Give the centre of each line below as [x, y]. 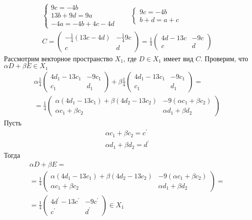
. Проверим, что [224, 58]
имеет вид [179, 58]
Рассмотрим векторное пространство [58, 58]
